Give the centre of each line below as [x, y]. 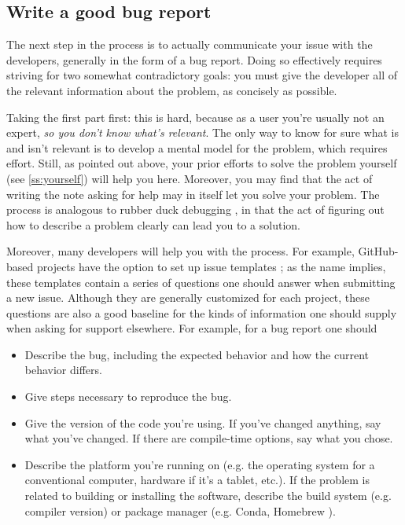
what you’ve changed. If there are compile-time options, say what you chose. [209, 438]
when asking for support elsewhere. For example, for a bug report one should [192, 328]
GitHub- [378, 251]
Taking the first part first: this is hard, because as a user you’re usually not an [195, 117]
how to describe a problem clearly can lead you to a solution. [153, 224]
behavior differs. [63, 370]
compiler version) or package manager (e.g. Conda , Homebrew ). [180, 510]
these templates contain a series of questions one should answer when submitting [201, 282]
